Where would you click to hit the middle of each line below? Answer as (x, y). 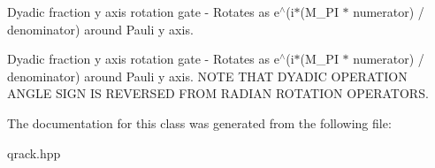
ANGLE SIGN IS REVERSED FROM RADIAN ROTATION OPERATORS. (218, 93)
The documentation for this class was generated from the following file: (199, 122)
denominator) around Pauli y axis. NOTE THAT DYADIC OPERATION (207, 76)
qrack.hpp (34, 153)
